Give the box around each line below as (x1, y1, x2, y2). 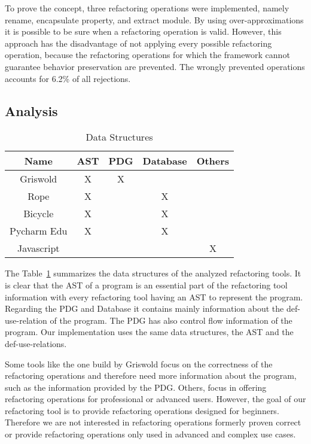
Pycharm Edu (10, 224, 68, 238)
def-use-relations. (5, 337, 67, 349)
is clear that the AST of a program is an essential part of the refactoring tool (5, 278, 288, 291)
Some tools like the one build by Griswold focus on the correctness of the (5, 357, 273, 370)
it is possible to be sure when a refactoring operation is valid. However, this (5, 25, 282, 38)
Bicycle (23, 206, 54, 221)
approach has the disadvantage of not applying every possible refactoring (5, 37, 272, 49)
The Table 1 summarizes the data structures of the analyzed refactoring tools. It (5, 267, 301, 279)
